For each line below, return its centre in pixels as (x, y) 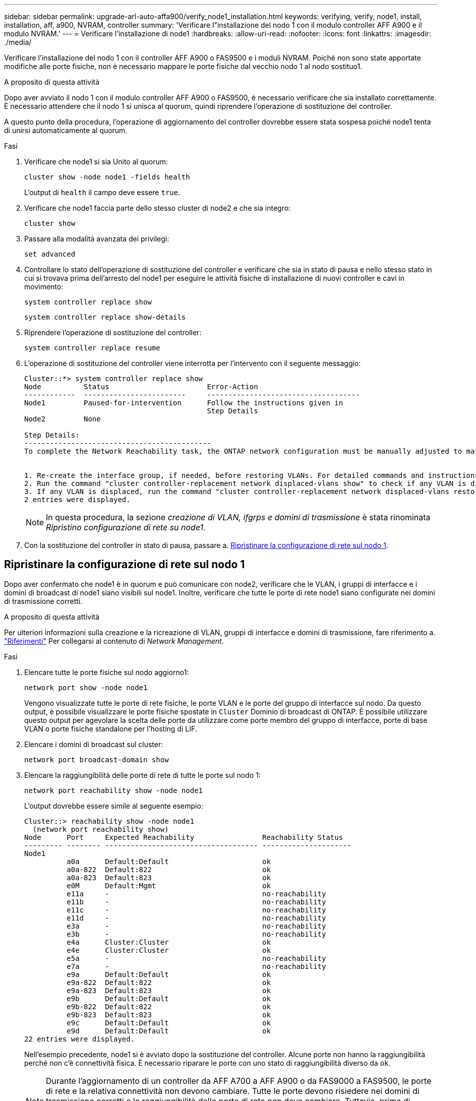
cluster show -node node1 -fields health (107, 177)
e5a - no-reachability (196, 958)
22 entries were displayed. (80, 1039)
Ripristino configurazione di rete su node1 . (126, 527)
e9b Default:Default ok (169, 998)
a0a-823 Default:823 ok (169, 877)
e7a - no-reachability (196, 966)
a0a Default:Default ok (169, 861)
